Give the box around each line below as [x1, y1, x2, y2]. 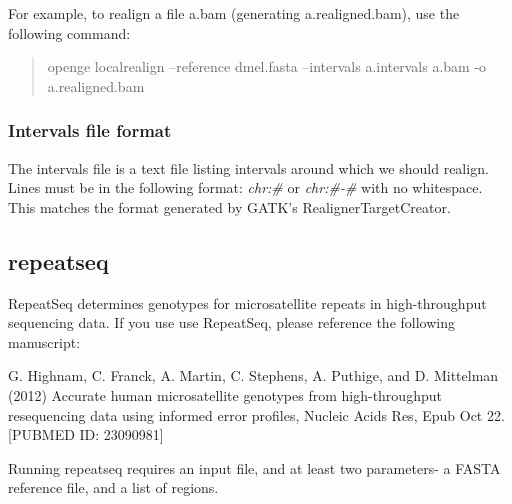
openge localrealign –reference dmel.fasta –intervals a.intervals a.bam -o [47, 56, 487, 77]
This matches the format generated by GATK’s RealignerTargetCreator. [8, 196, 451, 217]
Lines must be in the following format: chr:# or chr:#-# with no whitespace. [8, 177, 483, 198]
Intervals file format [8, 118, 172, 143]
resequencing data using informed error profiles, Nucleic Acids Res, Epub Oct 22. [8, 404, 505, 425]
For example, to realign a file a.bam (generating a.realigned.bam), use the [8, 3, 460, 23]
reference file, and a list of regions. [8, 477, 219, 498]
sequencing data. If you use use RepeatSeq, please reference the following [8, 312, 455, 333]
